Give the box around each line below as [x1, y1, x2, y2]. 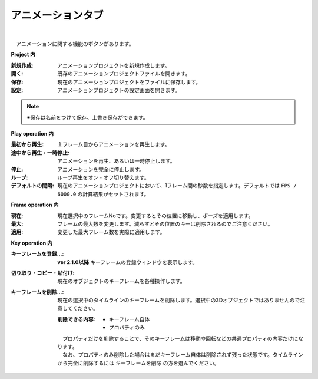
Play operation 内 [11, 130, 54, 137]
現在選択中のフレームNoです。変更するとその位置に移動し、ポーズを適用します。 [57, 212, 254, 219]
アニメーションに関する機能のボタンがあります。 [15, 40, 135, 47]
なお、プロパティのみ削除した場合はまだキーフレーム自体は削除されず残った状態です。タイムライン [62, 351, 303, 358]
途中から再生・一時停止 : [11, 149, 70, 156]
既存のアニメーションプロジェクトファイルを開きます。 [57, 70, 191, 77]
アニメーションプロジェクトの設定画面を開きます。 [57, 86, 181, 94]
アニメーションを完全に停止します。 [57, 166, 145, 173]
